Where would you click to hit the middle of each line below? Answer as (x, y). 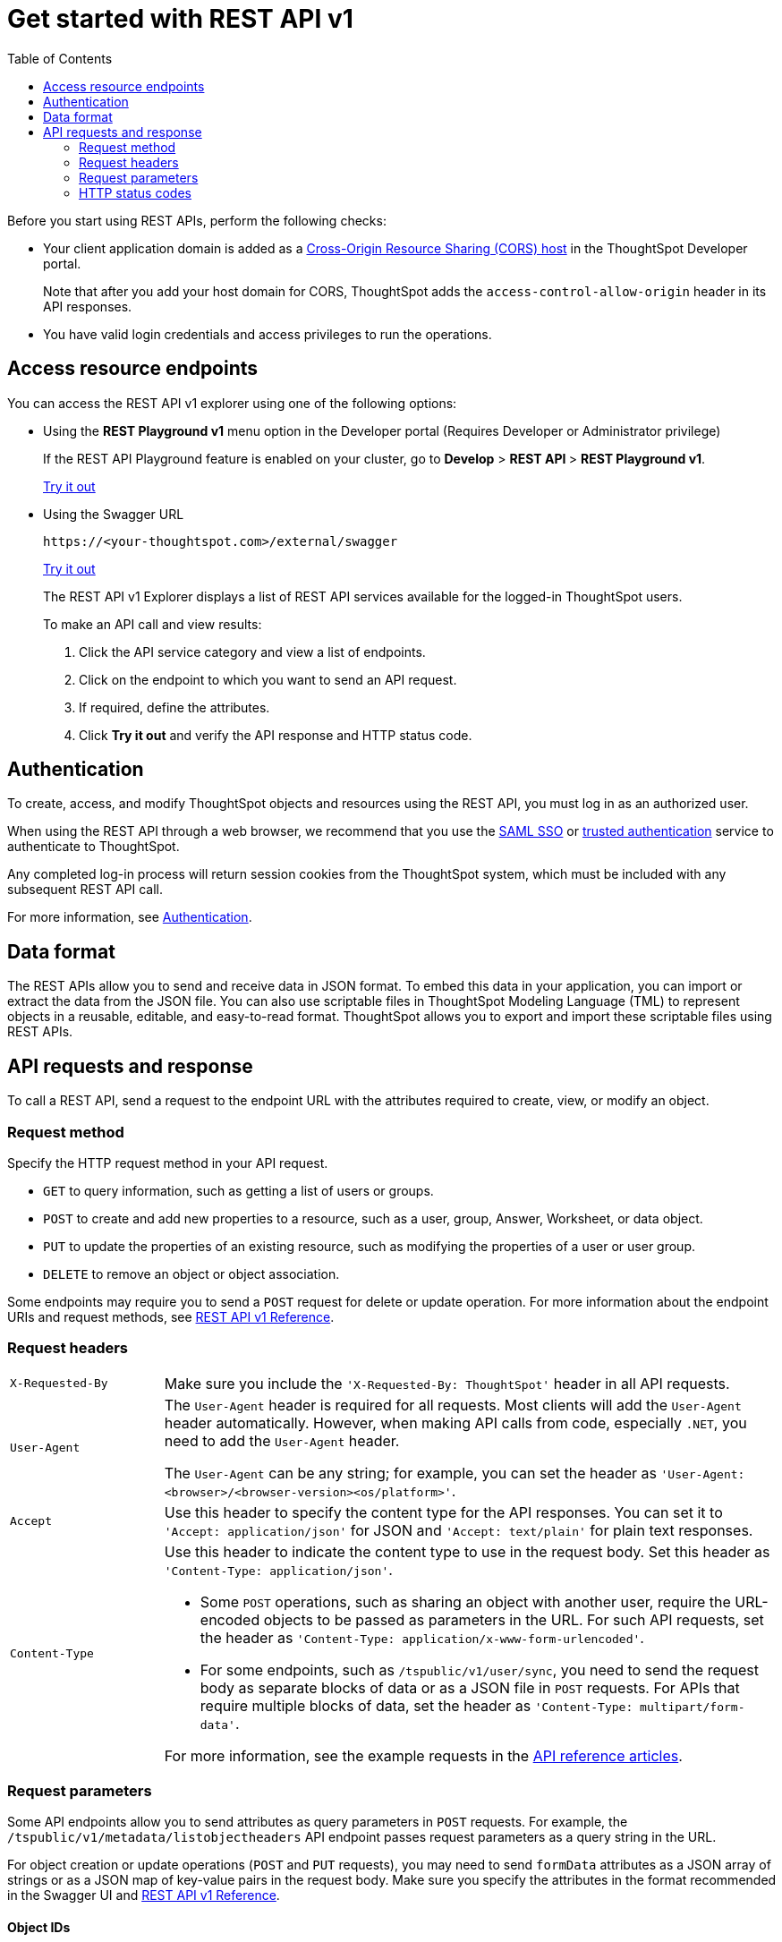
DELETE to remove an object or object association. (191, 1273)
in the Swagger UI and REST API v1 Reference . (144, 1895)
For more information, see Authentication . (130, 917)
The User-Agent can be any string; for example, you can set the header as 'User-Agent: (455, 1473)
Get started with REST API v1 (180, 19)
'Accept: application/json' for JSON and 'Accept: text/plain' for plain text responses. (459, 1530)
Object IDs (39, 1927)
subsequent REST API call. (85, 890)
